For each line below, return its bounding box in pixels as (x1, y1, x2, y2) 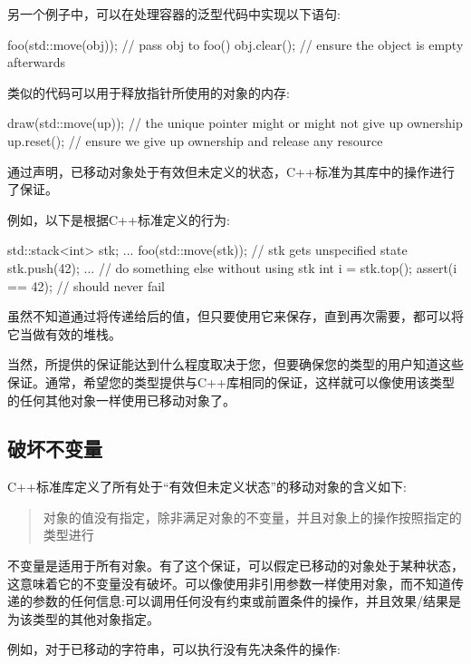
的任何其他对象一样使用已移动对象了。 (7, 390, 235, 409)
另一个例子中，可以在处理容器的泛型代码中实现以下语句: (7, 5, 341, 23)
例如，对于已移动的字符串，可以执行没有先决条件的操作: (7, 640, 341, 659)
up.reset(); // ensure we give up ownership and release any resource (7, 131, 383, 150)
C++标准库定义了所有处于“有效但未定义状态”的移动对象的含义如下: (7, 477, 407, 496)
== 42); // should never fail (7, 276, 165, 295)
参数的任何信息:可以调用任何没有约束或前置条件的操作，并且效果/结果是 (32, 591, 461, 610)
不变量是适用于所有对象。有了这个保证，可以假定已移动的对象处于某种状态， (7, 556, 464, 575)
